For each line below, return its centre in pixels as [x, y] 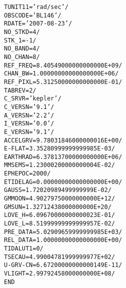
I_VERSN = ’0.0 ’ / [29, 124]
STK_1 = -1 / [20, 40]
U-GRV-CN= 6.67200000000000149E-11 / [63, 265]
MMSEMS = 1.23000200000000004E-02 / [59, 165]
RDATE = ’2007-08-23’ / [38, 24]
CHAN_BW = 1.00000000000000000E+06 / [61, 74]
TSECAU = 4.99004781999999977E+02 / [59, 257]
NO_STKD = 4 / [22, 32]
